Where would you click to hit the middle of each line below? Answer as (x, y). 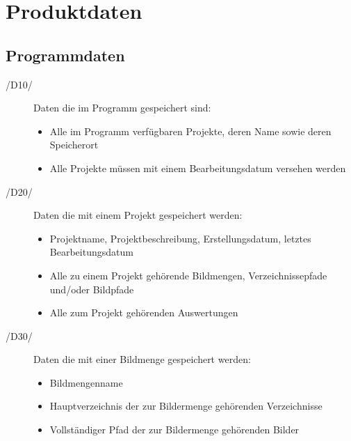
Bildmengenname (86, 382)
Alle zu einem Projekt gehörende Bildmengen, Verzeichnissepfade (188, 275)
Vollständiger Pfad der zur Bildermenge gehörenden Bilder (174, 430)
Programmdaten (65, 55)
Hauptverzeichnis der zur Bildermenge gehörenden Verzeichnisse (186, 406)
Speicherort (74, 145)
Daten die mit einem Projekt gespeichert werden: (138, 215)
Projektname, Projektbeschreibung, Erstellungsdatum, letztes (180, 238)
